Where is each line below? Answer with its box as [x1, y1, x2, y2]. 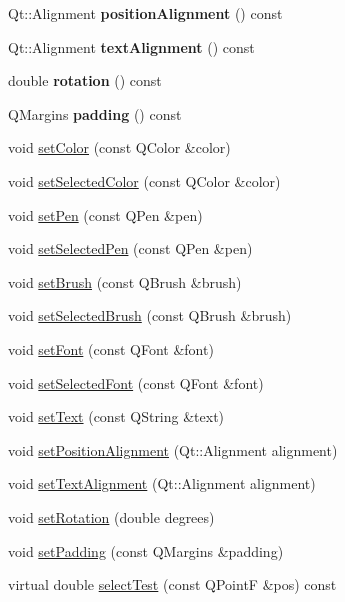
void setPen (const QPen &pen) [8, 204, 203, 225]
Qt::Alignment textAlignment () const [8, 36, 255, 57]
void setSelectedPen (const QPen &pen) [8, 238, 253, 259]
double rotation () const [8, 70, 162, 91]
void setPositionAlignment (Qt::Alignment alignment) [8, 439, 338, 460]
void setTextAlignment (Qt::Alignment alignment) [8, 473, 316, 494]
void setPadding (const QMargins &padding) [8, 540, 284, 561]
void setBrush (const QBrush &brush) [8, 271, 242, 292]
